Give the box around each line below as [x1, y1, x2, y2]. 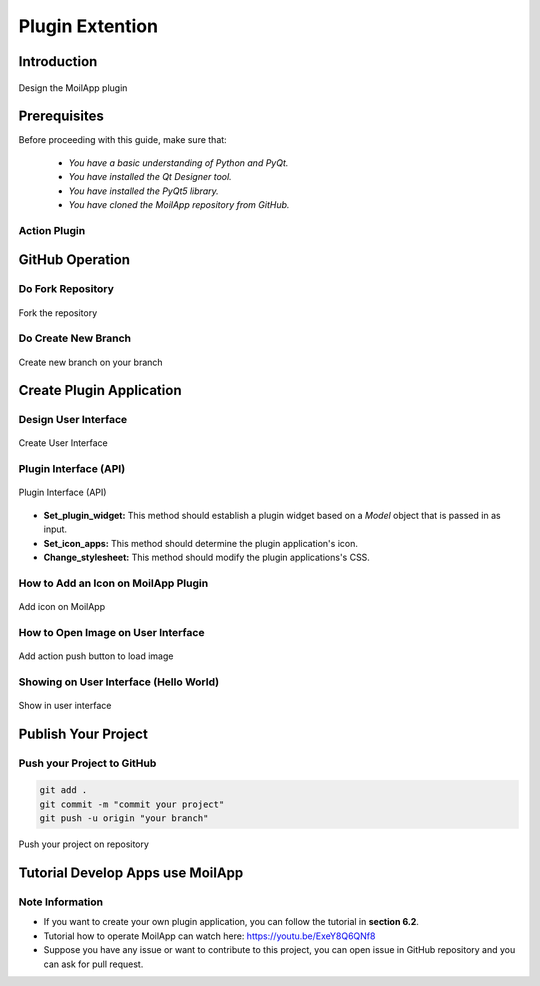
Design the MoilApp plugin [18, 81, 128, 94]
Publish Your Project [18, 725, 149, 742]
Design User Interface [18, 413, 128, 427]
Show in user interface [18, 699, 112, 711]
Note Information [18, 895, 104, 909]
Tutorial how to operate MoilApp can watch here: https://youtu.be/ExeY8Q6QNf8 [43, 930, 376, 942]
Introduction [18, 53, 98, 70]
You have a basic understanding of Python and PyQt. [68, 156, 289, 169]
